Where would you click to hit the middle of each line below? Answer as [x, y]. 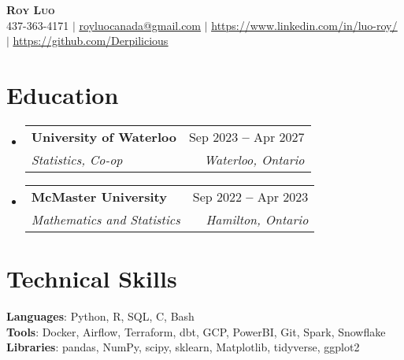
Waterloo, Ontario [254, 159]
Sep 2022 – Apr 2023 [250, 196]
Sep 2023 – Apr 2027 [246, 136]
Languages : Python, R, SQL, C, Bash [100, 316]
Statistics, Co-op [77, 159]
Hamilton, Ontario [257, 219]
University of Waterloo [104, 136]
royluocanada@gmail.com [140, 25]
